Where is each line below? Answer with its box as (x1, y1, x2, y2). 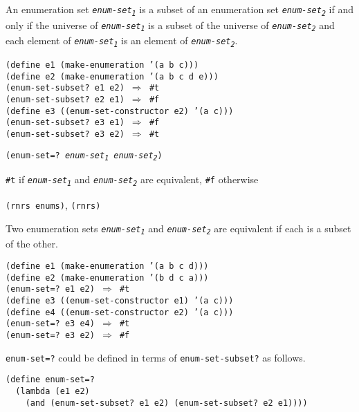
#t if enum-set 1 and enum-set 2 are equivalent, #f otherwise (6, 172, 259, 188)
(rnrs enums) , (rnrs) (6, 198, 101, 212)
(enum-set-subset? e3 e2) (6, 129, 125, 139)
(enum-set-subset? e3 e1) (6, 118, 125, 128)
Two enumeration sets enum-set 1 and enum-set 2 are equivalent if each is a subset (6, 221, 351, 236)
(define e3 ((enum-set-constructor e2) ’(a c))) (6, 106, 234, 116)
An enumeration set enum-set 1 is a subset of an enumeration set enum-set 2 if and (6, 2, 353, 17)
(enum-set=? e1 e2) (6, 284, 95, 294)
